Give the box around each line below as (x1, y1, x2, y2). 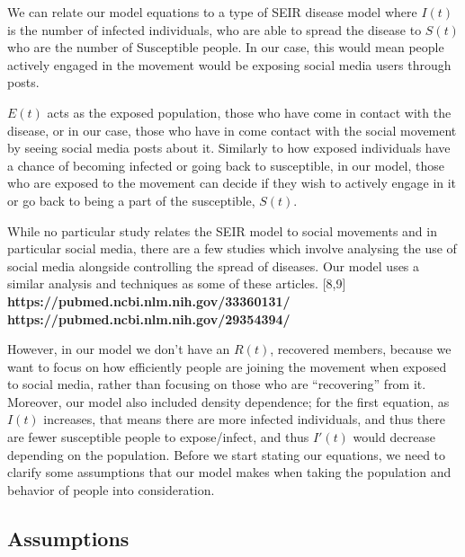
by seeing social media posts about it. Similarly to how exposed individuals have (7, 138, 451, 157)
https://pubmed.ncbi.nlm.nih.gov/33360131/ (7, 291, 291, 310)
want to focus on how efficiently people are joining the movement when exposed (7, 357, 447, 376)
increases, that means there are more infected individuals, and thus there (43, 410, 445, 429)
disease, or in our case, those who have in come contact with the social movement (7, 120, 457, 139)
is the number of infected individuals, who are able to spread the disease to (7, 20, 422, 39)
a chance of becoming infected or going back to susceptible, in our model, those (7, 155, 445, 174)
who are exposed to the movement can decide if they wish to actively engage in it (7, 173, 457, 192)
